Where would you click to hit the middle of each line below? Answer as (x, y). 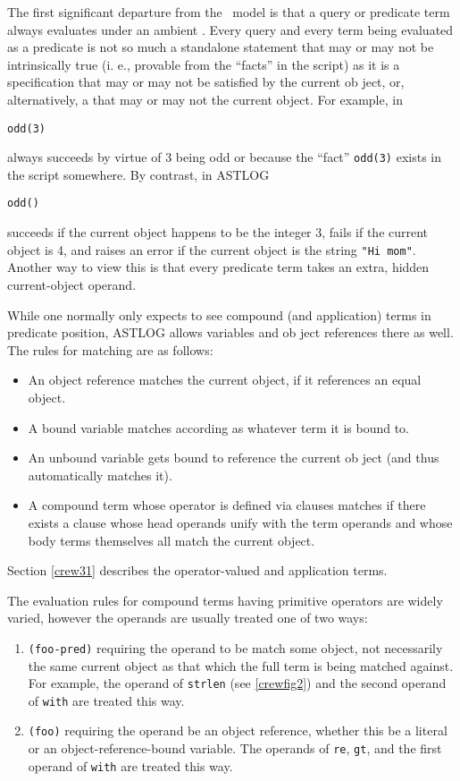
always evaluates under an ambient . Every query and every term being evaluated (230, 29)
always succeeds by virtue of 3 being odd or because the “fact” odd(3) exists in (225, 157)
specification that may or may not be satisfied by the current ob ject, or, (206, 82)
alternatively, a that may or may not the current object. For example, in (205, 99)
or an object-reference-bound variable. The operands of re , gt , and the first (235, 748)
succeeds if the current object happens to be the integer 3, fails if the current (218, 232)
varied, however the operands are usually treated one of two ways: (188, 618)
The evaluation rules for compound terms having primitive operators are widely (225, 600)
